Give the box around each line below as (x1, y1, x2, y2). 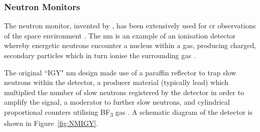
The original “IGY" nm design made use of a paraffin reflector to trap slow (4, 67, 237, 77)
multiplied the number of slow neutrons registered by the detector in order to (4, 86, 244, 97)
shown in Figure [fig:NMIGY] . (4, 118, 98, 128)
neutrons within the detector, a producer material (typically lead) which (4, 77, 229, 87)
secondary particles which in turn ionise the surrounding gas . (4, 50, 196, 60)
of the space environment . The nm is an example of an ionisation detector (4, 30, 236, 40)
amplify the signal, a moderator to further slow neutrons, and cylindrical (4, 97, 230, 107)
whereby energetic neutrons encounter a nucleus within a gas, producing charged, (4, 40, 256, 51)
